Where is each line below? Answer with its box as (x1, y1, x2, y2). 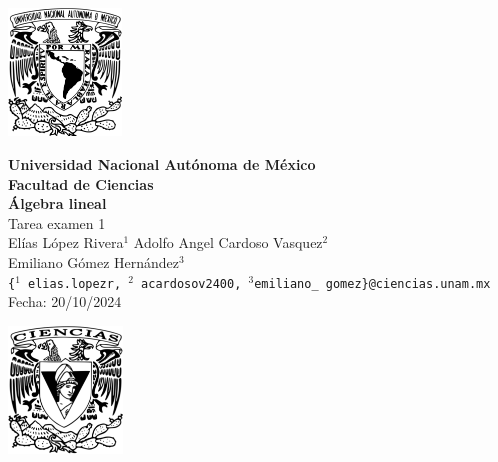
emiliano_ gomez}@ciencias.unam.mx (254, 276, 491, 291)
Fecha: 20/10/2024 (8, 291, 122, 312)
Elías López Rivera (8, 232, 124, 253)
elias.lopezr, (28, 276, 122, 291)
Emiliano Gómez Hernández (8, 252, 180, 273)
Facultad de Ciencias (8, 173, 154, 194)
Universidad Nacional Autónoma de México (8, 154, 316, 175)
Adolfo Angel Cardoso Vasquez (133, 232, 323, 253)
